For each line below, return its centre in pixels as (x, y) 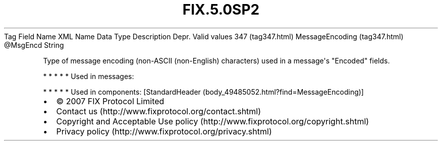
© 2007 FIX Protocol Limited (110, 101)
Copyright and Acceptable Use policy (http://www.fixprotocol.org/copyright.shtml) (213, 121)
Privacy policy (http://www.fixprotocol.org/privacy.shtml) (164, 131)
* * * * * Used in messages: (89, 76)
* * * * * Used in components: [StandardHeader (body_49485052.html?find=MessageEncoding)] (203, 92)
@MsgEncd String (34, 45)
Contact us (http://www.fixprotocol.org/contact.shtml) (159, 111)
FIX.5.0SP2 (221, 10)
